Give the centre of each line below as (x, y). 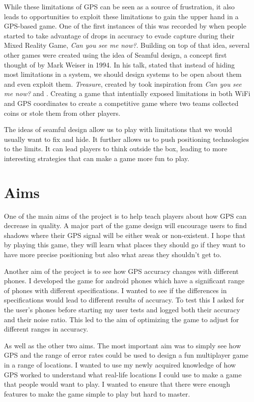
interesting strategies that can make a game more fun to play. (97, 158)
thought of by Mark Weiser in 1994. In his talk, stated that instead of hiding (119, 64)
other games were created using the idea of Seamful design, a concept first (115, 54)
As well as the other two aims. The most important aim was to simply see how (123, 345)
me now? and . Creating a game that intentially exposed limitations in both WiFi (127, 93)
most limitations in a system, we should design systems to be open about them (123, 74)
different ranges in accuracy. (46, 329)
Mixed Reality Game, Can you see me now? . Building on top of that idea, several (127, 45)
